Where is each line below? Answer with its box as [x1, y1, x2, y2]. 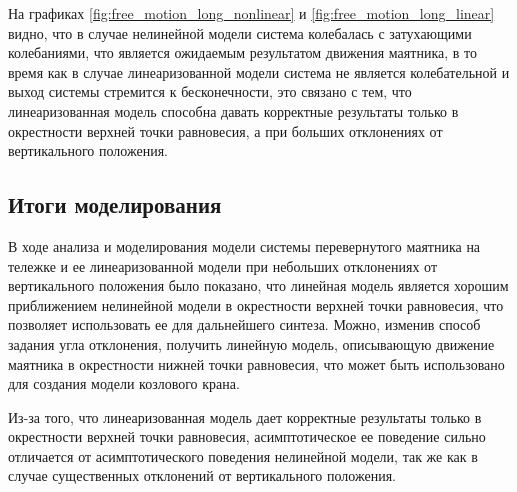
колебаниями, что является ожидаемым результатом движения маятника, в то [8, 42, 477, 63]
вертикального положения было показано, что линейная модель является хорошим [8, 275, 509, 296]
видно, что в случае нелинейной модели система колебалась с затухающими [8, 22, 472, 43]
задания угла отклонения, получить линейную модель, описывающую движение [8, 333, 495, 354]
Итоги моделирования [8, 189, 222, 220]
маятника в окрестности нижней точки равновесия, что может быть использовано [8, 353, 505, 374]
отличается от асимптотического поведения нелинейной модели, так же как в [8, 445, 478, 466]
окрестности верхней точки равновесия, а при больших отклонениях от [8, 120, 443, 141]
